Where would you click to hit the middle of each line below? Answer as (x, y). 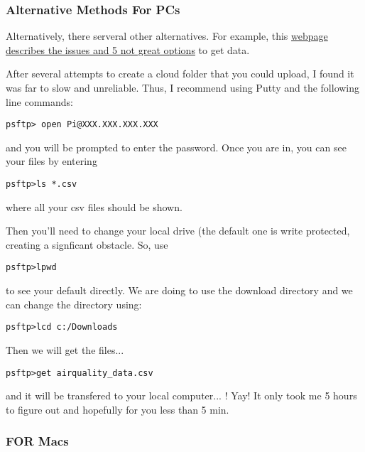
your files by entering (51, 161)
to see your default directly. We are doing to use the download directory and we (179, 290)
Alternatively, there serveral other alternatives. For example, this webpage (167, 36)
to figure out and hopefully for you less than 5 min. (118, 409)
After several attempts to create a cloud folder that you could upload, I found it (180, 74)
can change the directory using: (74, 304)
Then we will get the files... (65, 349)
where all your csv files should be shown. (94, 206)
